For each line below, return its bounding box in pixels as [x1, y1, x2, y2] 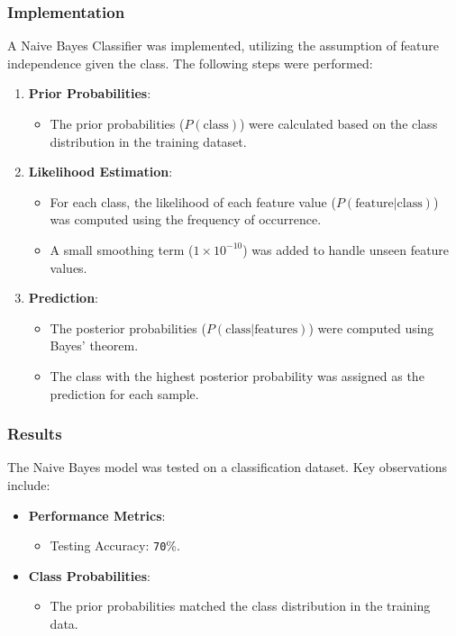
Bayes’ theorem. [50, 336, 139, 355]
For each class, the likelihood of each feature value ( [50, 192, 336, 211]
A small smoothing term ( [50, 240, 194, 259]
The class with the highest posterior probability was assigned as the [50, 366, 424, 385]
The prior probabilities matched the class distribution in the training [50, 596, 431, 615]
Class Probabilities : [28, 566, 150, 585]
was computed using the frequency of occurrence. [50, 210, 322, 229]
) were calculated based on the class [239, 114, 438, 132]
